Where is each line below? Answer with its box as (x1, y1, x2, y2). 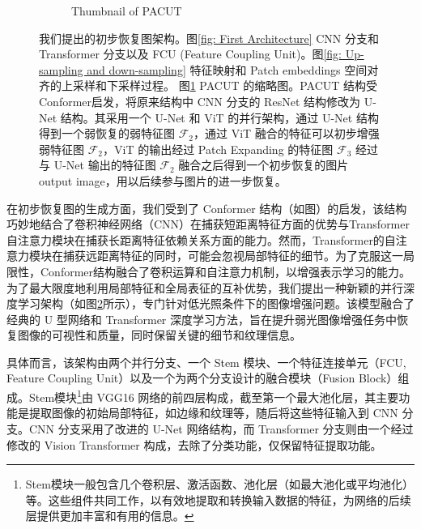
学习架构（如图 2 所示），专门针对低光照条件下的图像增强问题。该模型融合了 (17, 295, 415, 312)
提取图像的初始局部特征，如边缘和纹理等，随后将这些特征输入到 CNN (28, 404, 398, 421)
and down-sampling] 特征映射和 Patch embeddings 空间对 (87, 61, 379, 78)
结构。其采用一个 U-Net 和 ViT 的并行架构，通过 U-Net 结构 (60, 109, 379, 126)
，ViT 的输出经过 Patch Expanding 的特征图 (103, 140, 334, 157)
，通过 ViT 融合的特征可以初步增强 (193, 125, 380, 142)
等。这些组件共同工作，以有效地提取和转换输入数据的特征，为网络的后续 (25, 491, 411, 508)
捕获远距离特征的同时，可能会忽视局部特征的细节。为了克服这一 (62, 247, 403, 264)
